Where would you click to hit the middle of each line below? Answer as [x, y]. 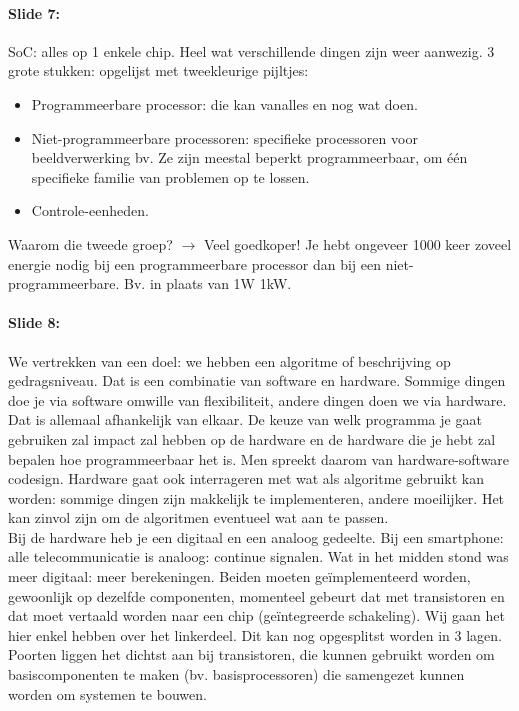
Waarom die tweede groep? [90, 243]
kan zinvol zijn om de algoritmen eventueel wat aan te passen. [198, 517]
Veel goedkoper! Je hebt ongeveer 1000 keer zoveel [358, 243]
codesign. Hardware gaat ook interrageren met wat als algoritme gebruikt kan [246, 478]
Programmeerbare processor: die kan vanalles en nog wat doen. [224, 103]
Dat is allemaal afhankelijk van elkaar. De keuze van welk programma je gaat [245, 419]
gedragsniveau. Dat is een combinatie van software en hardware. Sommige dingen [257, 380]
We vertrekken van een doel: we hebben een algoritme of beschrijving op [229, 360]
